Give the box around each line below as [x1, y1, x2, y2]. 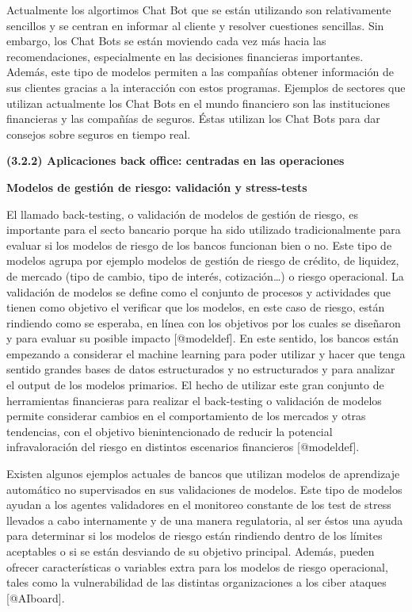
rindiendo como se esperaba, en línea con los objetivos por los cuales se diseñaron [6, 314, 401, 331]
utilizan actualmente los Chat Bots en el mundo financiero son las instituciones [6, 94, 391, 111]
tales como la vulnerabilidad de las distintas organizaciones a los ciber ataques [6, 574, 387, 591]
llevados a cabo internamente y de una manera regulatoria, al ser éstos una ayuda [6, 511, 403, 528]
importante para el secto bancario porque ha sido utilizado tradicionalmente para [6, 221, 401, 238]
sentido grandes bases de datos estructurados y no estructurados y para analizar [6, 361, 395, 377]
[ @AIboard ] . [6, 589, 65, 606]
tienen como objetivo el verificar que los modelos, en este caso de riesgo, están [6, 299, 385, 316]
